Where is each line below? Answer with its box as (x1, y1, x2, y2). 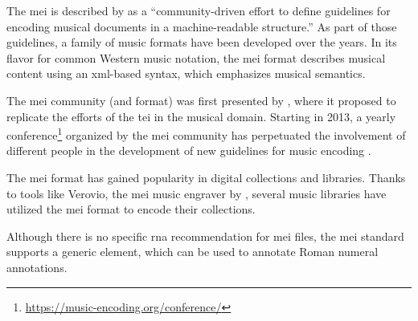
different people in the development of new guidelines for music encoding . (6, 142, 371, 159)
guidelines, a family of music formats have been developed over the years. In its (6, 34, 397, 51)
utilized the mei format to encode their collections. (6, 201, 256, 217)
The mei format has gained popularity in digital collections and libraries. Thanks (6, 169, 406, 185)
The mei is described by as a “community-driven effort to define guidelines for (6, 2, 391, 18)
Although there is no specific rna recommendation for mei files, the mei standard (6, 227, 404, 244)
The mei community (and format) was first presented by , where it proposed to (6, 91, 396, 108)
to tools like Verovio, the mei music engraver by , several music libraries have (6, 185, 387, 201)
